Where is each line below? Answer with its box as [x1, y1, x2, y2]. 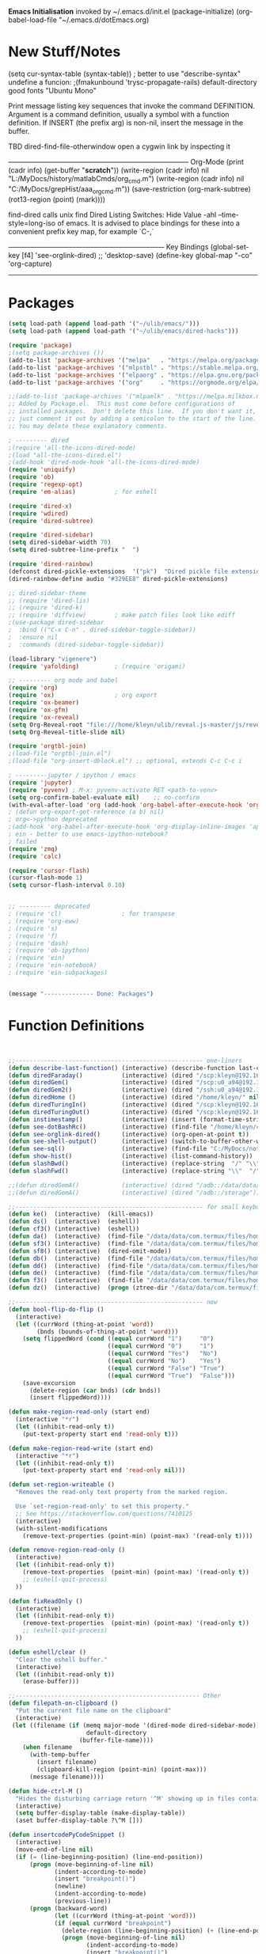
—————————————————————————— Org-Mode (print [8, 157, 244, 166]
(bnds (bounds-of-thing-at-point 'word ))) [36, 1327, 179, 1336]
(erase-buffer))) [22, 1678, 80, 1686]
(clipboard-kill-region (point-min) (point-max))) [36, 1766, 207, 1774]
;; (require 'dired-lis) [8, 597, 90, 605]
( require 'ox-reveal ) [8, 713, 80, 721]
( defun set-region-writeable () [8, 1481, 115, 1489]
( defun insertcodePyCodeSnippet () [8, 1831, 126, 1839]
